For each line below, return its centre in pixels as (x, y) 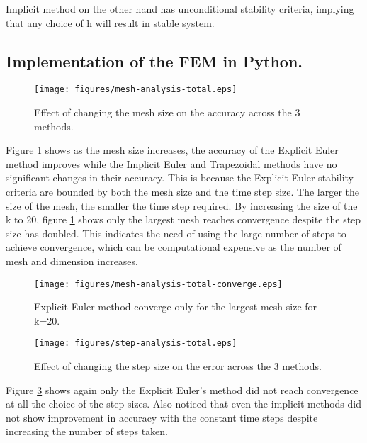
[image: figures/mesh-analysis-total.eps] (136, 90)
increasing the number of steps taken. (87, 431)
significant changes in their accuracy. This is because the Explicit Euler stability (180, 178)
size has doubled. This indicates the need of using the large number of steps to (176, 233)
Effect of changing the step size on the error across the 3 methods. (178, 366)
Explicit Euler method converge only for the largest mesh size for (176, 307)
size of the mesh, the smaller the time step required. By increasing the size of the (182, 205)
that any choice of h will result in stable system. (110, 22)
